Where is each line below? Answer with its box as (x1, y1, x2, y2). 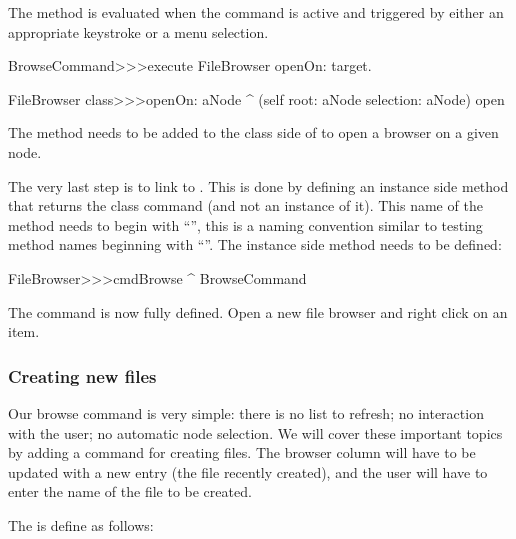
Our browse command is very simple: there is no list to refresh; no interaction (8, 402, 484, 423)
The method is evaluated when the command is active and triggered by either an (8, 2, 504, 22)
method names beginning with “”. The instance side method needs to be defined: (8, 234, 502, 255)
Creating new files (8, 363, 157, 388)
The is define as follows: (8, 514, 154, 535)
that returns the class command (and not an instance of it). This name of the (8, 195, 483, 216)
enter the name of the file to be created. (8, 481, 252, 502)
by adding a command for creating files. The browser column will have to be (8, 442, 476, 463)
